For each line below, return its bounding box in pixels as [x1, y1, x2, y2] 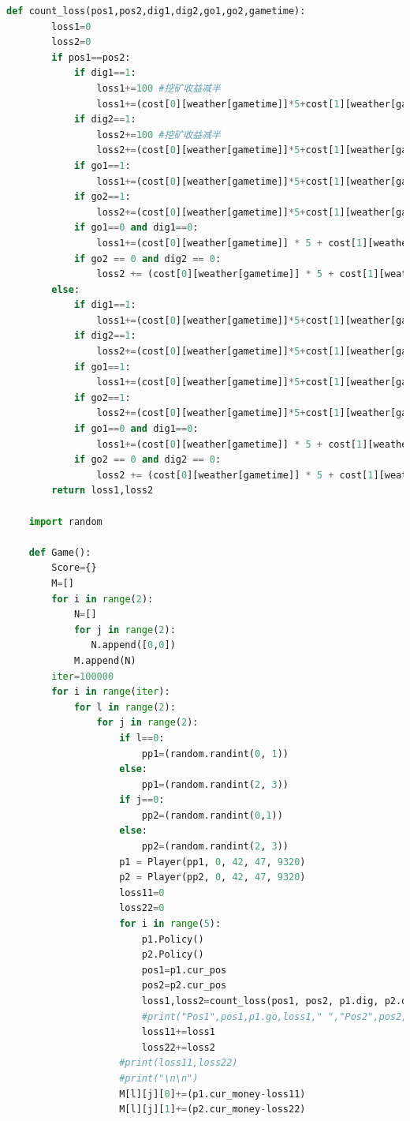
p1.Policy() [141, 933, 204, 945]
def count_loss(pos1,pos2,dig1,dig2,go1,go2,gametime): [6, 6, 306, 17]
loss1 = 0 [51, 21, 91, 32]
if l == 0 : [119, 732, 165, 744]
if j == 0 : [119, 794, 165, 806]
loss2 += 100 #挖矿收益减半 [96, 129, 221, 141]
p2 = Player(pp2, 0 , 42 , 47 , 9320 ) [119, 872, 306, 883]
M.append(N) [73, 654, 136, 666]
